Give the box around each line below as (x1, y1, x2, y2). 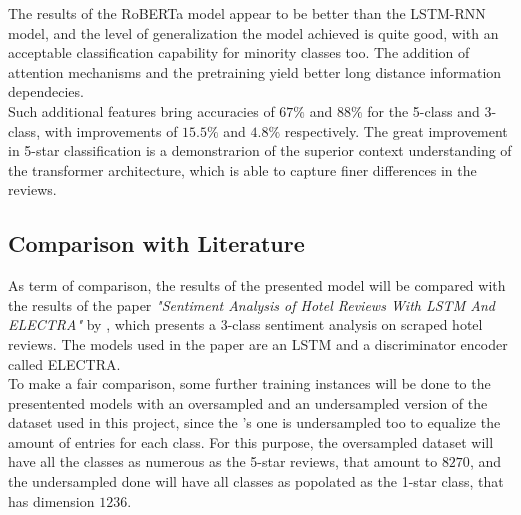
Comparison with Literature (8, 228, 305, 259)
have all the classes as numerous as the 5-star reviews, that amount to (8, 451, 438, 472)
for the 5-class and (367, 100, 480, 121)
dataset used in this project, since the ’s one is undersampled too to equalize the (8, 412, 501, 433)
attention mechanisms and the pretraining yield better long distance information (8, 61, 502, 82)
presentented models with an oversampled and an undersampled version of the (8, 392, 488, 413)
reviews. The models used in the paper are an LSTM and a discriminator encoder (8, 333, 508, 354)
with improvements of (44, 120, 178, 141)
